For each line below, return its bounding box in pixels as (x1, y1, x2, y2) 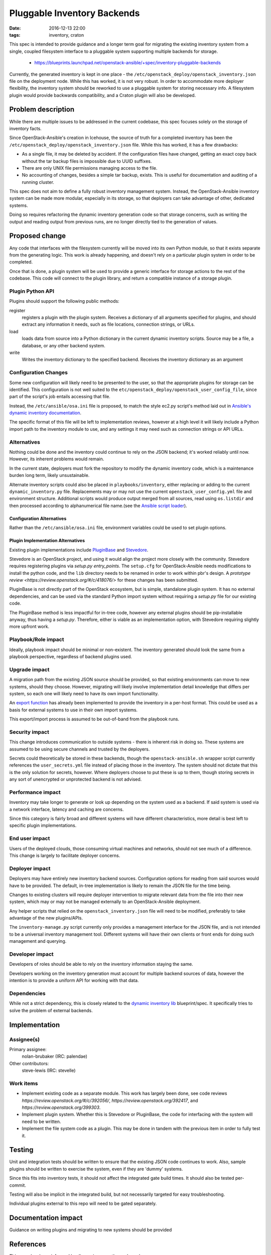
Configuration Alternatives (9, 515, 67, 522)
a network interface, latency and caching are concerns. (9, 806, 124, 812)
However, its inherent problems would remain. (9, 456, 104, 462)
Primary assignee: (9, 1046, 47, 1052)
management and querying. (9, 938, 67, 944)
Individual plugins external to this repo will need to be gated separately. (9, 1200, 157, 1207)
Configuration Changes (9, 369, 68, 376)
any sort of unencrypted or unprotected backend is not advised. (9, 776, 142, 783)
